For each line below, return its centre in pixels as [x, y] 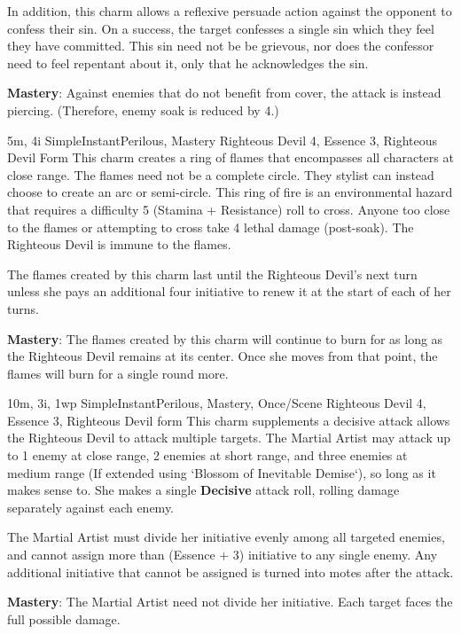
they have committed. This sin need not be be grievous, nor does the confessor [221, 46]
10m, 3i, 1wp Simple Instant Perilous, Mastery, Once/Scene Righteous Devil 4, [217, 403]
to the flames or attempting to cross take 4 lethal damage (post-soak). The [211, 227]
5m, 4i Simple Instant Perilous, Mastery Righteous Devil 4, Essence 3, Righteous [222, 140]
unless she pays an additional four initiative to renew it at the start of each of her [229, 291]
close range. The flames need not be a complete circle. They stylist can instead [221, 174]
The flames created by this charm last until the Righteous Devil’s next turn [212, 274]
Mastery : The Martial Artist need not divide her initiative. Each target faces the [230, 602]
